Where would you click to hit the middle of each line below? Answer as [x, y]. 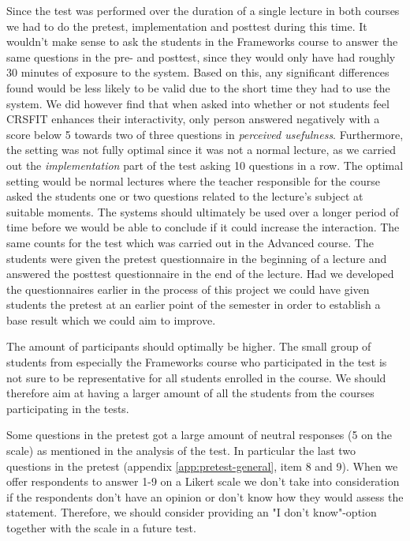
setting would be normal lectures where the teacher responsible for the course [193, 180]
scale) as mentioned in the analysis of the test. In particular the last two [181, 451]
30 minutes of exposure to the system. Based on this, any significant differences [198, 72]
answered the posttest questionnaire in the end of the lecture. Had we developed [200, 274]
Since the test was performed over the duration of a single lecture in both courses [203, 10]
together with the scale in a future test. [101, 528]
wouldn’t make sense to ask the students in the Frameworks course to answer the [202, 41]
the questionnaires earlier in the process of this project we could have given [188, 289]
